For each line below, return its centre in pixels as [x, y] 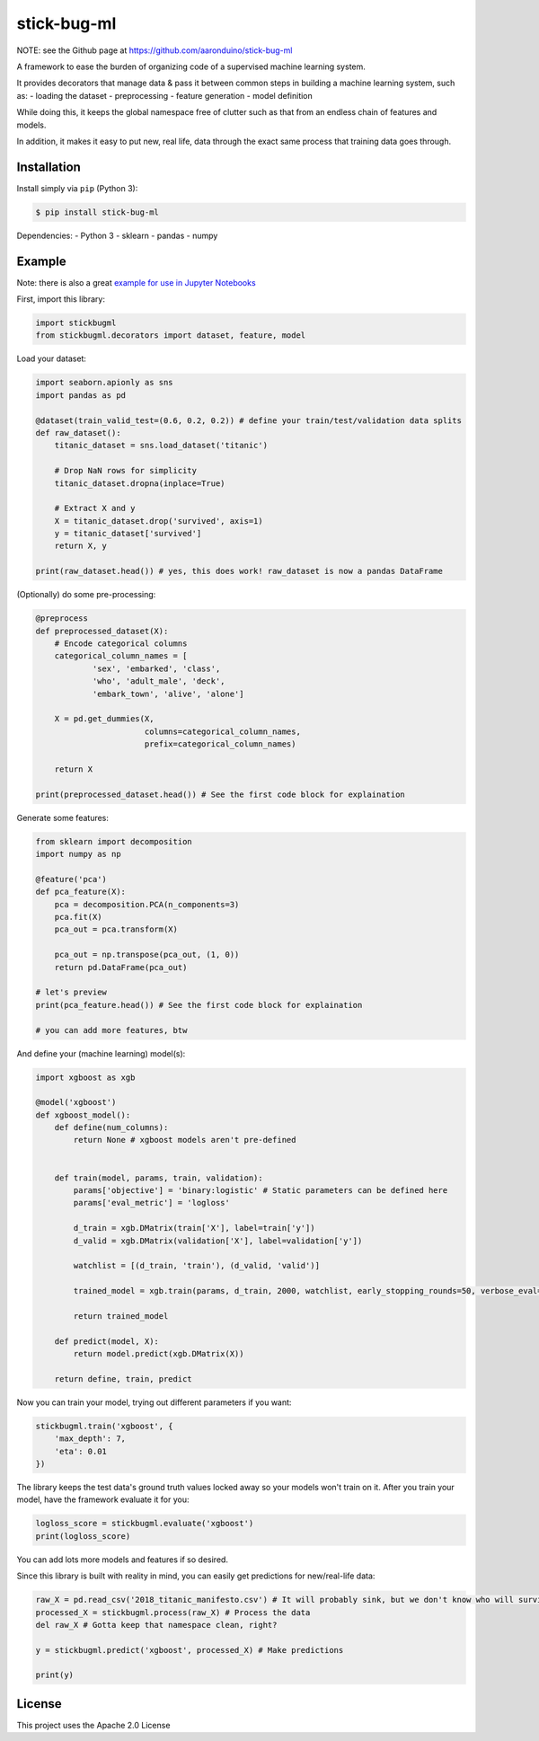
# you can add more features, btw [111, 1030]
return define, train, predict [123, 1379]
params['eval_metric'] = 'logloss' [152, 1203]
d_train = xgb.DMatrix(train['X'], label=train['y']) [194, 1228]
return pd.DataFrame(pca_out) [121, 967]
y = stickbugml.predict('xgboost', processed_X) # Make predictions [190, 1650]
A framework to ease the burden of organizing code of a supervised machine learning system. [191, 66]
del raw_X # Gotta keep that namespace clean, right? [156, 1625]
